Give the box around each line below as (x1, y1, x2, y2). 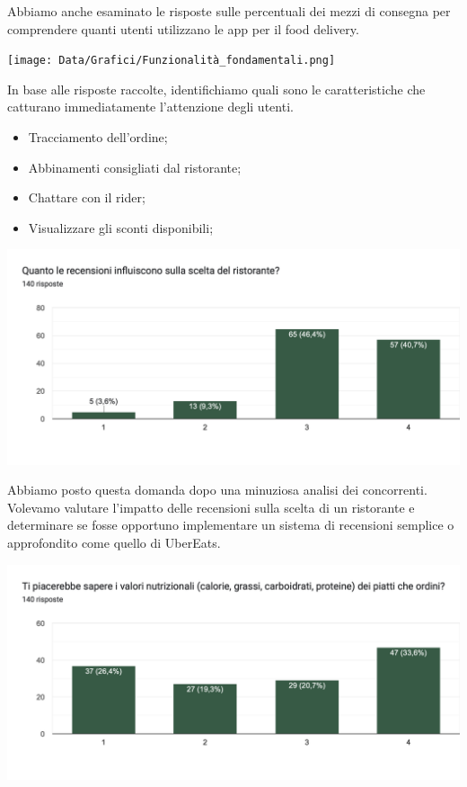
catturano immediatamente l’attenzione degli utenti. (7, 97, 294, 116)
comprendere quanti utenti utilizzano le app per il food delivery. (7, 19, 359, 38)
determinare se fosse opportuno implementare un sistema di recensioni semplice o (7, 515, 454, 534)
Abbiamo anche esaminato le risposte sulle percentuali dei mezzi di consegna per (7, 2, 451, 20)
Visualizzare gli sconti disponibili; (28, 218, 214, 237)
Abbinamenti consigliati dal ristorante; (28, 157, 242, 176)
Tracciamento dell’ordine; (28, 128, 168, 147)
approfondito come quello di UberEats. (7, 532, 221, 551)
